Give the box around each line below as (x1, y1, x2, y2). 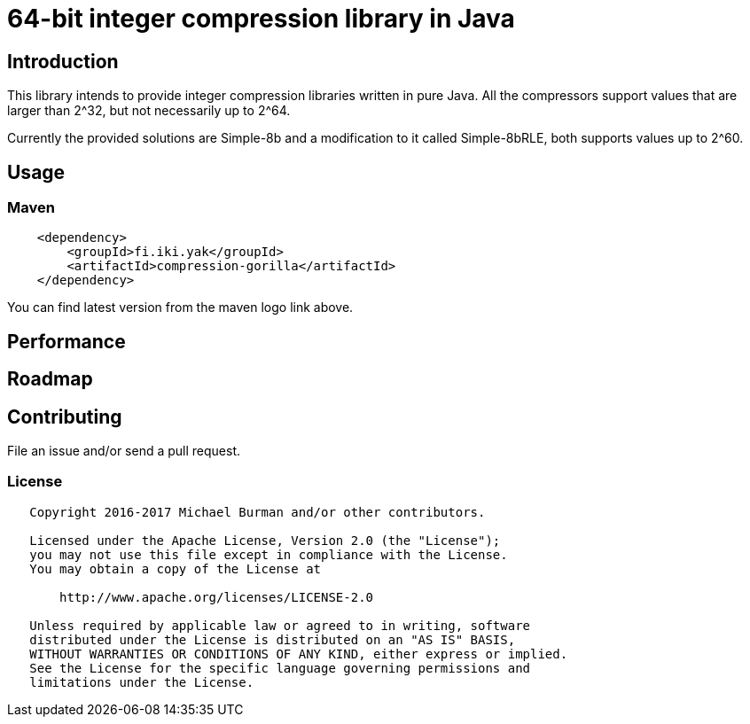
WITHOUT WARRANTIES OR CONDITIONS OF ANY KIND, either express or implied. (29, 646, 568, 661)
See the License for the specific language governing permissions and (29, 660, 531, 675)
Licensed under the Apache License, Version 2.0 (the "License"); (29, 533, 501, 548)
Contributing (7, 405, 122, 428)
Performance (7, 330, 126, 353)
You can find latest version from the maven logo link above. (7, 300, 354, 315)
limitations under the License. (29, 674, 254, 689)
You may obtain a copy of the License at (29, 561, 322, 576)
